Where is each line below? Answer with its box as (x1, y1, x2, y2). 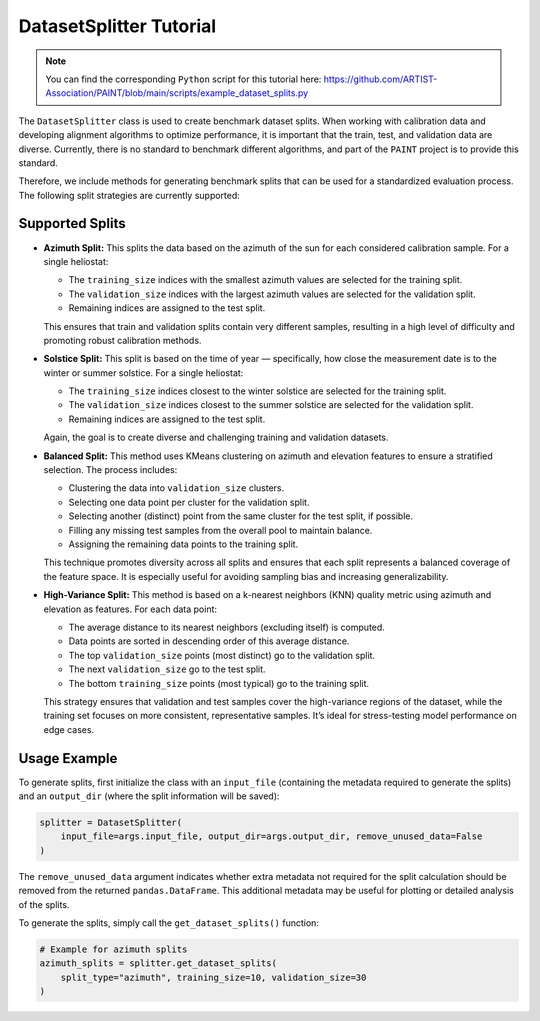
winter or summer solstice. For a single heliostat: (43, 366, 244, 379)
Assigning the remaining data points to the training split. (68, 538, 299, 550)
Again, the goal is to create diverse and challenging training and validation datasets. (43, 431, 389, 444)
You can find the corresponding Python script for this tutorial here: (45, 73, 322, 85)
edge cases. (43, 723, 95, 735)
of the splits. (18, 898, 70, 910)
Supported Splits (18, 215, 127, 232)
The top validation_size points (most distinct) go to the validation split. (68, 649, 375, 661)
